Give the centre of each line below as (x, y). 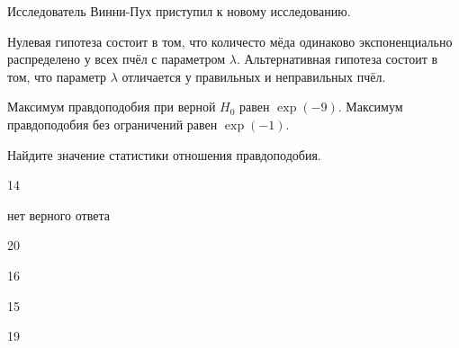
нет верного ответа (58, 214)
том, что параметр (57, 76)
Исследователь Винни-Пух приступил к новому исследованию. (179, 11)
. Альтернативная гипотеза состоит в (337, 59)
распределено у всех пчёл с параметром (117, 59)
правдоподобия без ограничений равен (112, 124)
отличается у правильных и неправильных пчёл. (254, 76)
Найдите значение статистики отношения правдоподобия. (164, 154)
